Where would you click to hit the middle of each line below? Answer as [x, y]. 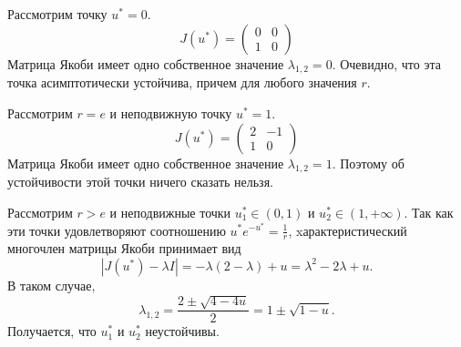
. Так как [429, 212]
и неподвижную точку [171, 112]
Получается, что [52, 331]
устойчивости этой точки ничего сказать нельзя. [140, 182]
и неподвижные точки [170, 212]
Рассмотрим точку [57, 14]
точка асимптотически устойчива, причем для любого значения [182, 82]
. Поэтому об [368, 163]
